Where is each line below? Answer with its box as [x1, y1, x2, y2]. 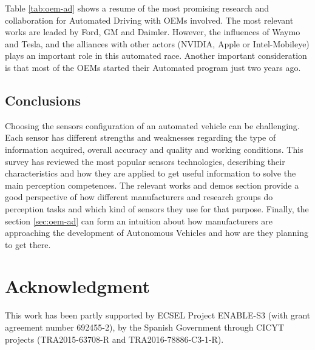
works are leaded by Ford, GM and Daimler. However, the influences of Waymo [5, 25, 300, 38]
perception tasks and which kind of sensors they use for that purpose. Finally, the [5, 202, 309, 215]
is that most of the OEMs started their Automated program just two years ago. [5, 61, 301, 73]
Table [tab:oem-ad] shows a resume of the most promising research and [5, 2, 269, 14]
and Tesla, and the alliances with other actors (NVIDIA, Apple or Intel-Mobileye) [5, 37, 310, 50]
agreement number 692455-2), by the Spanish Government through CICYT [5, 321, 284, 334]
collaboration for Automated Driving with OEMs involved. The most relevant [5, 13, 294, 26]
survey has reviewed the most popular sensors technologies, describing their [5, 155, 285, 167]
